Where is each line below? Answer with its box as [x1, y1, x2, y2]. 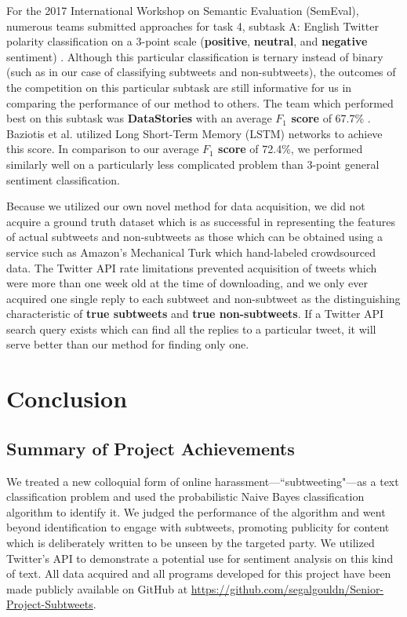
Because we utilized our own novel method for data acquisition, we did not [6, 198, 365, 214]
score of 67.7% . [291, 110, 371, 126]
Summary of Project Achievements [6, 436, 295, 460]
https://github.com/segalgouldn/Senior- [191, 580, 384, 597]
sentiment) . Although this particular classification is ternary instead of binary [6, 48, 383, 64]
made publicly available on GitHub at [6, 580, 188, 597]
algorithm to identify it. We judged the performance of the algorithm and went [6, 503, 386, 520]
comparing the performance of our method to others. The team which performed [6, 94, 394, 111]
